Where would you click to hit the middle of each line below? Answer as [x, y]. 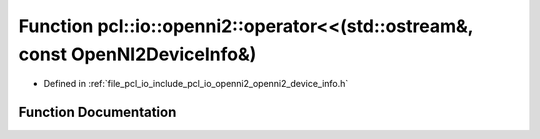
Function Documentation [97, 112]
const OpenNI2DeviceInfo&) [137, 54]
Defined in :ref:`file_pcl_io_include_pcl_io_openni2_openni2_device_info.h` [196, 84]
